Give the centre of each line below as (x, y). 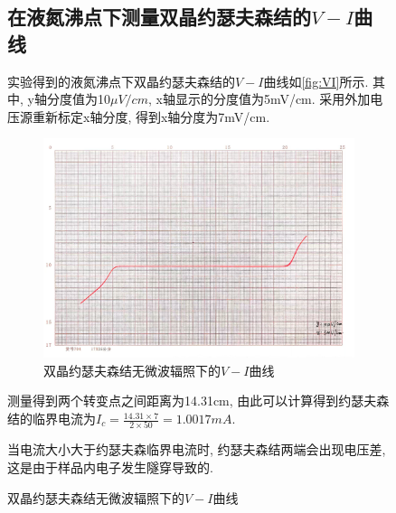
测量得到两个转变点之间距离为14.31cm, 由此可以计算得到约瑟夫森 (198, 401)
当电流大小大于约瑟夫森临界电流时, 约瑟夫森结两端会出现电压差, (197, 449)
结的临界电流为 (52, 419)
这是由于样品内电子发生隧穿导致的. (110, 466)
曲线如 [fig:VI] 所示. (316, 81)
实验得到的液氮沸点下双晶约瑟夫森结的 (121, 81)
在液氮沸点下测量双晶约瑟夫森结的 (159, 17)
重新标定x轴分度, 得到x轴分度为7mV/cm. (151, 116)
